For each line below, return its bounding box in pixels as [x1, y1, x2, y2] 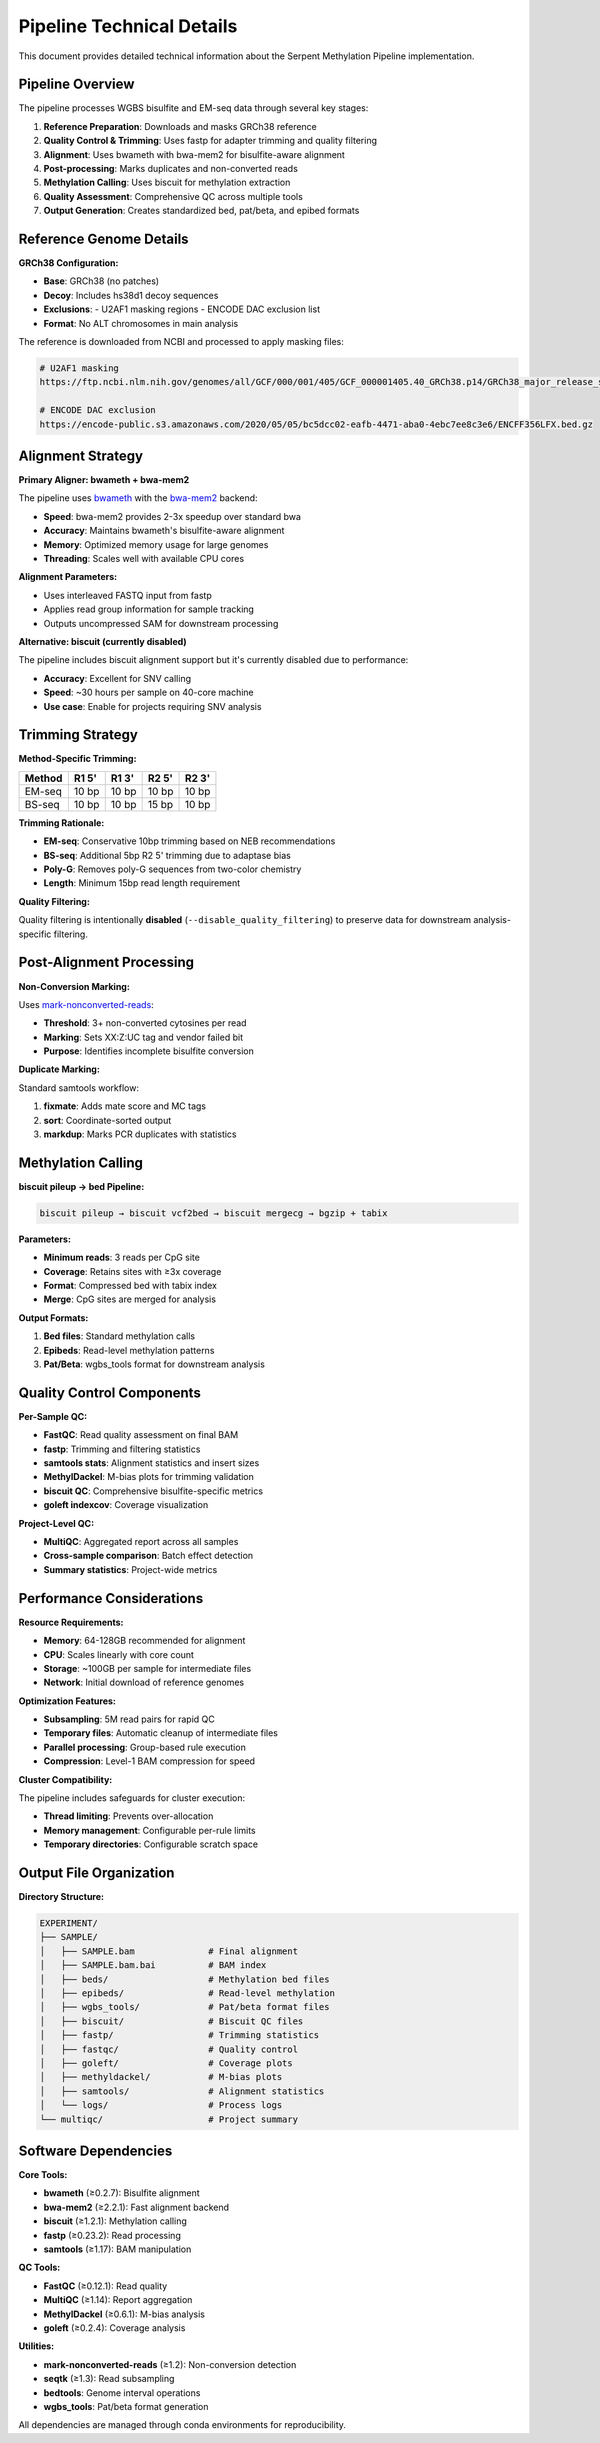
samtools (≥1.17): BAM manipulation [43, 2243, 192, 2255]
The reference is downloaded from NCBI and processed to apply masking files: [18, 336, 344, 348]
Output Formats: [18, 1311, 89, 1324]
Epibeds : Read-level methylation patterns [43, 1344, 215, 1356]
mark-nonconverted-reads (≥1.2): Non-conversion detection [43, 2358, 297, 2370]
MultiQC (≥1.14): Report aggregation [43, 2294, 193, 2306]
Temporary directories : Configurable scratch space [43, 1838, 259, 1850]
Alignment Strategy [18, 448, 144, 464]
